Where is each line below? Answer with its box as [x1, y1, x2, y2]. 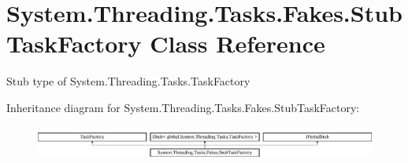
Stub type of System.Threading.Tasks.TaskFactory [6, 73, 250, 89]
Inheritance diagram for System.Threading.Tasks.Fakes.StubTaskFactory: [6, 99, 360, 115]
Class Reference [150, 27, 325, 60]
